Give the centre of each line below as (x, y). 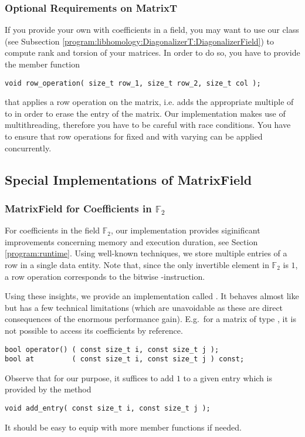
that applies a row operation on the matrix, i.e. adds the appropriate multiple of (149, 102)
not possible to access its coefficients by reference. (94, 330)
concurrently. (28, 148)
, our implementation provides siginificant (186, 230)
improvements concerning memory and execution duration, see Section (131, 241)
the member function (42, 64)
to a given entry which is (228, 377)
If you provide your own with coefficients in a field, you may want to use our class (152, 30)
